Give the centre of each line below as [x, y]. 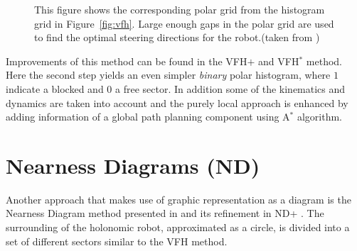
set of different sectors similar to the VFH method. [117, 241]
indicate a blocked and [55, 88]
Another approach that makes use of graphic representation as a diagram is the [178, 199]
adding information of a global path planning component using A [148, 117]
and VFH [279, 61]
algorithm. [319, 117]
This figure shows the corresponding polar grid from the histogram [180, 9]
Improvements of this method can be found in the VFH [127, 61]
